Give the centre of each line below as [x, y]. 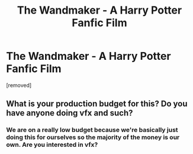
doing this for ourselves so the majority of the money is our [93, 137]
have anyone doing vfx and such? [70, 113]
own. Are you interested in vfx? [52, 145]
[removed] [19, 85]
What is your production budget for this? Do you [97, 104]
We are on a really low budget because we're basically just [92, 130]
